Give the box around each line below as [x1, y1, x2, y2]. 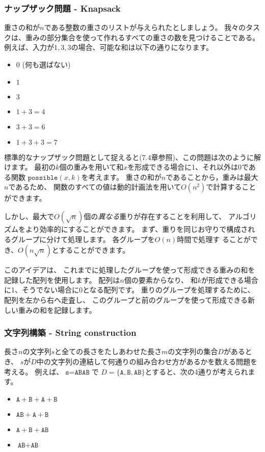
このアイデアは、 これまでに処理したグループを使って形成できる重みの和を [4, 264, 255, 275]
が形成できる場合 [201, 274, 258, 285]
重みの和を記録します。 [18, 304, 96, 315]
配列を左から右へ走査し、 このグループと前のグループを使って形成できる [4, 294, 248, 305]
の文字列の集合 [168, 346, 218, 357]
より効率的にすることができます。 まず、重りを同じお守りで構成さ [25, 223, 248, 234]
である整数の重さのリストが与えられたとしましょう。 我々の [44, 22, 246, 33]
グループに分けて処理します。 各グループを [11, 233, 155, 244]
